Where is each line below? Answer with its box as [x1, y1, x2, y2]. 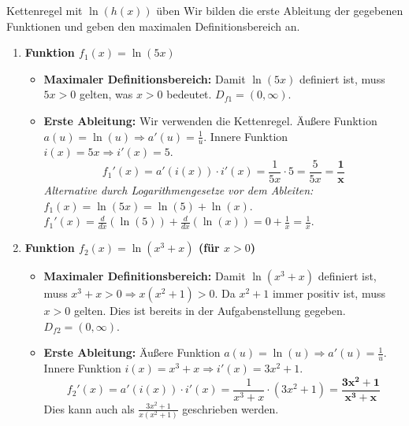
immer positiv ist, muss [272, 285, 386, 302]
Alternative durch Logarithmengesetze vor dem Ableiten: [43, 182, 314, 198]
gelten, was [79, 86, 133, 102]
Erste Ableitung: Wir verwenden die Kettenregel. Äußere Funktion [43, 112, 377, 128]
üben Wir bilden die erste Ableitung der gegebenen [156, 2, 403, 18]
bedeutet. [166, 86, 212, 102]
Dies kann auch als [43, 400, 135, 417]
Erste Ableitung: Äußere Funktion [43, 344, 221, 361]
